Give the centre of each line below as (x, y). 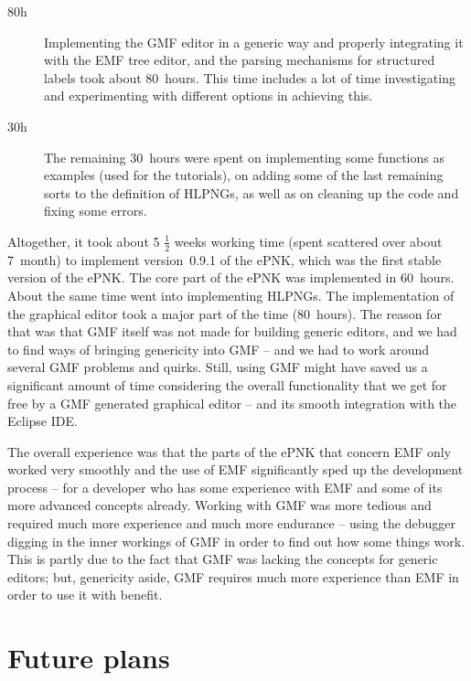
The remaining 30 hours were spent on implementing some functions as (244, 157)
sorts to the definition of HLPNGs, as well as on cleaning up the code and (252, 192)
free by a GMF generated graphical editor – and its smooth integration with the (232, 403)
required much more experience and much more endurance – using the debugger (231, 523)
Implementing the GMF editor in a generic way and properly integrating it (254, 42)
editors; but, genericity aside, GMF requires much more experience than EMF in (233, 576)
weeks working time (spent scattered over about (308, 241)
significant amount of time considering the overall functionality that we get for (227, 384)
